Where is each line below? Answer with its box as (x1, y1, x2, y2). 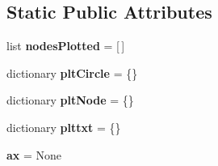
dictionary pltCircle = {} (6, 64, 138, 81)
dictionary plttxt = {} (6, 118, 121, 135)
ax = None (6, 146, 62, 163)
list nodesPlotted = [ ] (6, 37, 125, 54)
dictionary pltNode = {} (6, 92, 134, 109)
